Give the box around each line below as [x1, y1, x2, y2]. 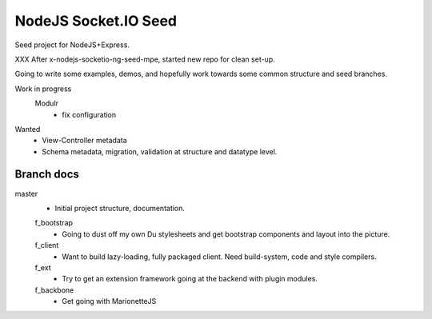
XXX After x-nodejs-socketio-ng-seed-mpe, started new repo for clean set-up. [14, 54, 275, 64]
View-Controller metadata [42, 136, 127, 146]
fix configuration [62, 110, 117, 119]
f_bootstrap [34, 218, 74, 228]
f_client [34, 241, 59, 250]
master [14, 189, 38, 198]
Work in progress [14, 84, 72, 94]
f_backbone [34, 285, 74, 295]
